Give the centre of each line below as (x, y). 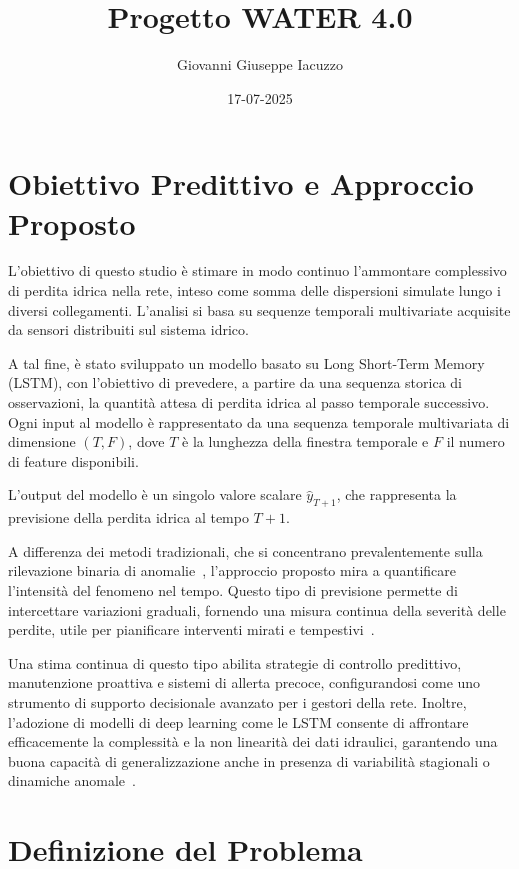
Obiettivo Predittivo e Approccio (241, 183)
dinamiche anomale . (72, 780)
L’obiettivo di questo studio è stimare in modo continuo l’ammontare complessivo (257, 270)
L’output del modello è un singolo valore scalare (155, 494)
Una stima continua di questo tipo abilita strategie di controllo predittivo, (235, 662)
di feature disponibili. (73, 460)
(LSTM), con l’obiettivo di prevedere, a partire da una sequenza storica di (235, 382)
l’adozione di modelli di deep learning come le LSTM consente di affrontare (238, 721)
